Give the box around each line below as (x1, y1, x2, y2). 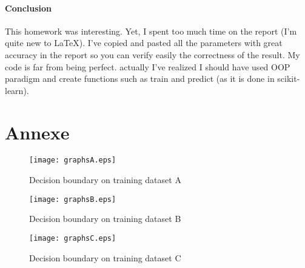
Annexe (5, 119, 70, 144)
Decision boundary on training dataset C (29, 251, 181, 264)
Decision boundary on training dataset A (29, 173, 181, 186)
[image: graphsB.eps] (29, 195, 116, 204)
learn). (5, 84, 29, 96)
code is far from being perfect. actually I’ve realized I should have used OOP (5, 60, 290, 73)
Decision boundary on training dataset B (29, 212, 181, 225)
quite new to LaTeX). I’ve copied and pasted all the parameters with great (5, 36, 283, 49)
